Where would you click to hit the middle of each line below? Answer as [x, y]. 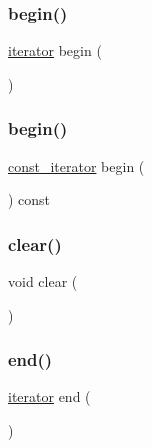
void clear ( [43, 281]
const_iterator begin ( [76, 165]
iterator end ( [49, 396]
